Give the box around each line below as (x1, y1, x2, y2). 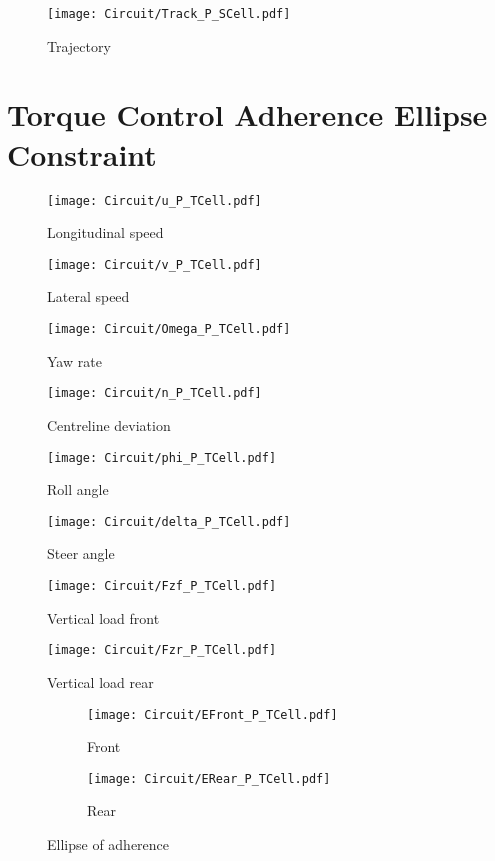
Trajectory (47, 35, 111, 56)
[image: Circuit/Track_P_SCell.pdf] (47, 7, 291, 21)
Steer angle (47, 543, 115, 564)
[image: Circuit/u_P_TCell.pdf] (47, 193, 262, 208)
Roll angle (47, 479, 109, 500)
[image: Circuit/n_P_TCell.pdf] (47, 386, 262, 401)
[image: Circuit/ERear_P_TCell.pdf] (87, 771, 331, 786)
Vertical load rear (47, 671, 154, 692)
